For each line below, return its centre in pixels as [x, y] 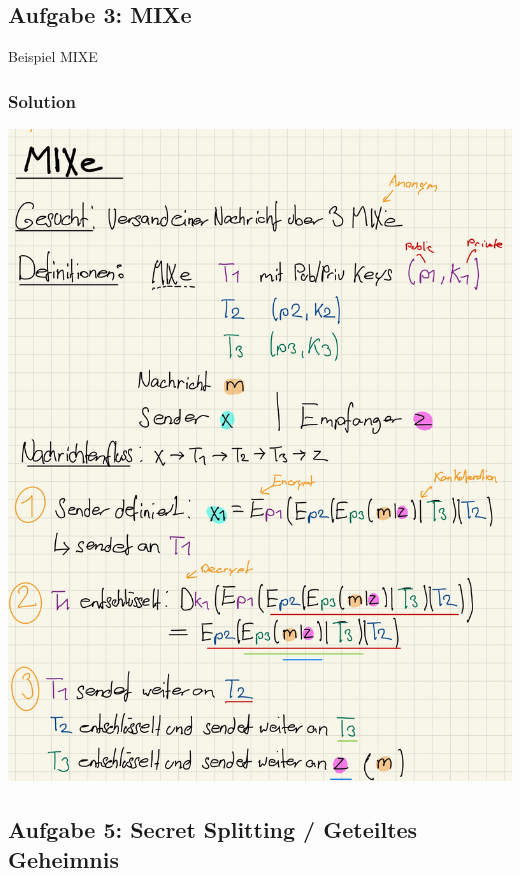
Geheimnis [64, 858]
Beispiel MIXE [53, 56]
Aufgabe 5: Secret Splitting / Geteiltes [213, 829]
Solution [42, 100]
